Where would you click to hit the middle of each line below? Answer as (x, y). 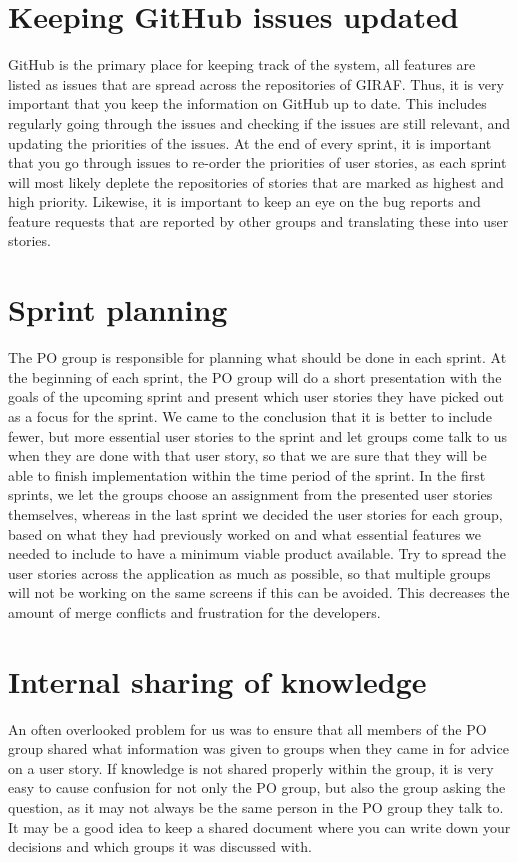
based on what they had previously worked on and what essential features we (244, 533)
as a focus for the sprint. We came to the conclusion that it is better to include (250, 415)
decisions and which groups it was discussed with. (160, 846)
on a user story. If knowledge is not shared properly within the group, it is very (251, 767)
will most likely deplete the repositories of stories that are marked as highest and (256, 181)
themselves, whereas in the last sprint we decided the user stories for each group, (255, 513)
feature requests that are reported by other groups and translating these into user (258, 220)
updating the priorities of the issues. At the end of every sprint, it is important (250, 142)
